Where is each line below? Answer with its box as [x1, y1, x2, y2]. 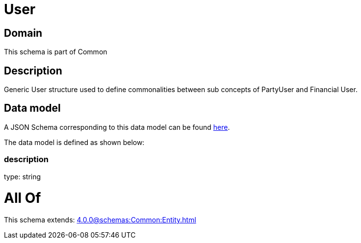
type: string [4, 172, 41, 181]
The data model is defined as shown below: [4, 138, 145, 146]
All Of [4, 190, 41, 207]
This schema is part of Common [4, 48, 107, 56]
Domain [4, 26, 43, 39]
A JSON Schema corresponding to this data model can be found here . [4, 122, 230, 131]
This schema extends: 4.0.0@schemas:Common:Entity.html [4, 216, 196, 224]
